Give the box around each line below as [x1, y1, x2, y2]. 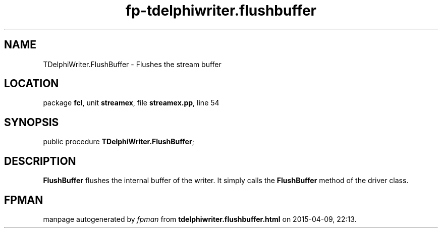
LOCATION [4, 77, 59, 90]
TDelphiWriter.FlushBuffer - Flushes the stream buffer [43, 60, 222, 69]
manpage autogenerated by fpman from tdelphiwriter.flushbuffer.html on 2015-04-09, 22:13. [43, 214, 357, 223]
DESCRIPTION [4, 154, 76, 167]
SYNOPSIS [4, 115, 59, 129]
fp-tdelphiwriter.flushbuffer [126, 2, 316, 19]
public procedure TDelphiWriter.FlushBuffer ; [43, 137, 194, 146]
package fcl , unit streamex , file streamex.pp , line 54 [43, 98, 219, 107]
